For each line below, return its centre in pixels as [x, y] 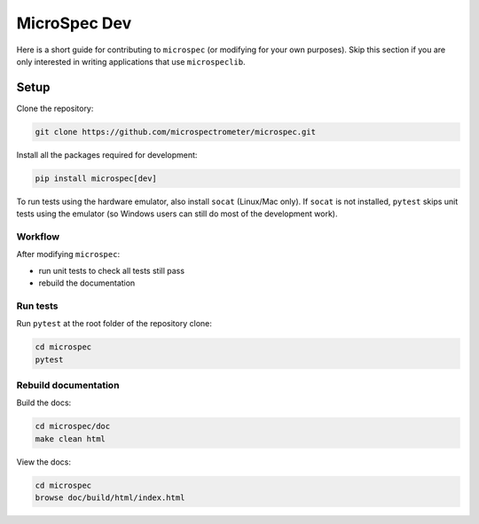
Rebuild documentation [68, 385]
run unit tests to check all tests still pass [112, 270]
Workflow [38, 237]
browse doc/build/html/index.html [110, 498]
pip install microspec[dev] [96, 178]
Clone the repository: [55, 108]
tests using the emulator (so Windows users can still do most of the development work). [177, 214]
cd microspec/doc [73, 426]
